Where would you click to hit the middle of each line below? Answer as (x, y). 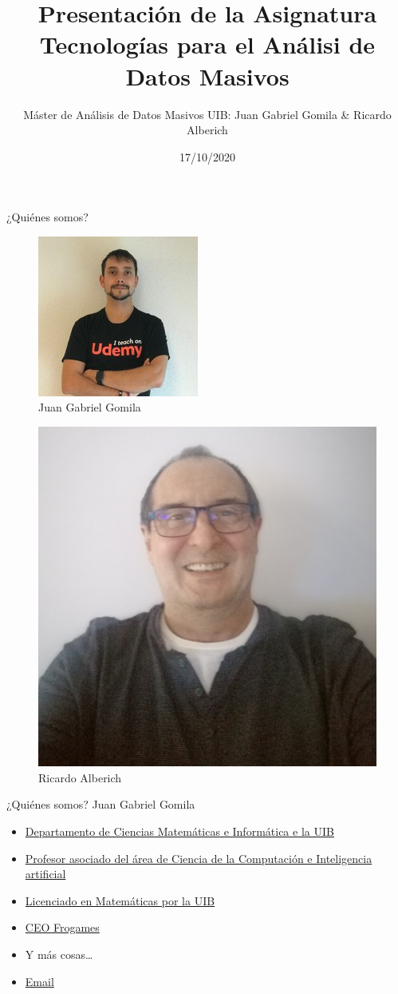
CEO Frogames (62, 927)
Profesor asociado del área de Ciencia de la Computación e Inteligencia (199, 858)
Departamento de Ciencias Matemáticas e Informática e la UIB (179, 831)
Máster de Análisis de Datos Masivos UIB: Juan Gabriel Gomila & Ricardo (207, 114)
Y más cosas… (59, 954)
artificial (45, 874)
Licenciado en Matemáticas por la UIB (120, 900)
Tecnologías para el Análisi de (207, 44)
